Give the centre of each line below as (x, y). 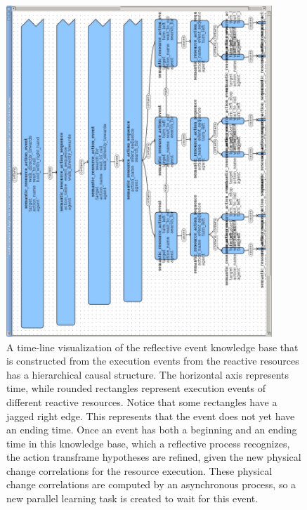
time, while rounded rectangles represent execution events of (136, 388)
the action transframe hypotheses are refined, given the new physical (154, 457)
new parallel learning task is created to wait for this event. (132, 498)
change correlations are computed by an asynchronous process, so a (151, 484)
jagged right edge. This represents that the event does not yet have (151, 416)
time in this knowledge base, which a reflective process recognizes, (148, 443)
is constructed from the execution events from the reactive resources (153, 361)
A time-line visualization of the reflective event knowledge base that (152, 347)
